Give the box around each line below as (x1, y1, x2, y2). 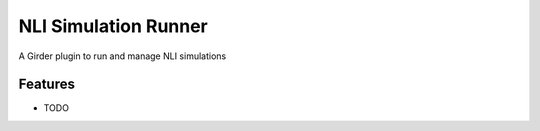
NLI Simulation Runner (18, 15, 209, 37)
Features (18, 76, 75, 93)
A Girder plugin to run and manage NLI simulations (18, 50, 227, 62)
